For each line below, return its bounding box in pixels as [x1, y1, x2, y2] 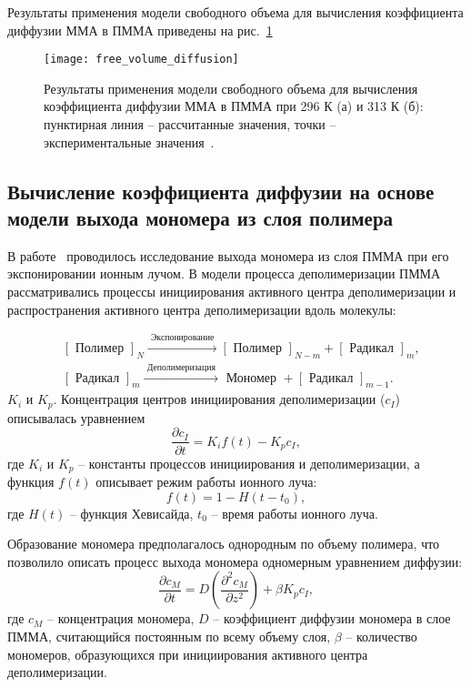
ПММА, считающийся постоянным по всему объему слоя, [7, 626, 331, 645]
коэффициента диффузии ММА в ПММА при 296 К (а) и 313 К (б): [44, 96, 424, 116]
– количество [346, 626, 417, 645]
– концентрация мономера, [47, 609, 195, 628]
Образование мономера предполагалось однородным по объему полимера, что [7, 534, 440, 553]
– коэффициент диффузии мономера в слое [213, 609, 451, 628]
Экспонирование [150, 333, 215, 343]
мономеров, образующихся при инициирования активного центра [7, 644, 368, 663]
